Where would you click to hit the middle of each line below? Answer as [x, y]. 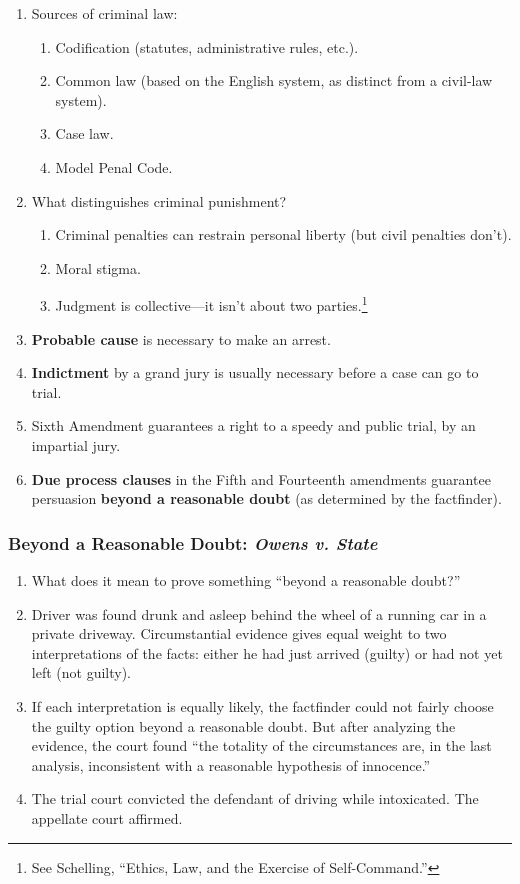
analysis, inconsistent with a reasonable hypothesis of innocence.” [231, 764]
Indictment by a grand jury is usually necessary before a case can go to [255, 372]
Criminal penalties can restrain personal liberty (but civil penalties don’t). [283, 234]
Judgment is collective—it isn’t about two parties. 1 [211, 303]
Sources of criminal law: [104, 13]
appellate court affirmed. [107, 817]
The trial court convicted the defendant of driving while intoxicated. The [255, 798]
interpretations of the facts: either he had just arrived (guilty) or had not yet [267, 652]
